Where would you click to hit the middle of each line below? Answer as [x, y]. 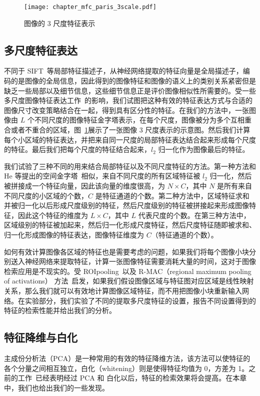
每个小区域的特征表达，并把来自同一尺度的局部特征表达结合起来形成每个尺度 [130, 139]
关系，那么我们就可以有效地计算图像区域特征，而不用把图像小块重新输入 [123, 290]
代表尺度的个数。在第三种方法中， [194, 215]
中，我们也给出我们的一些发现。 [56, 387]
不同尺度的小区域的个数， [46, 195]
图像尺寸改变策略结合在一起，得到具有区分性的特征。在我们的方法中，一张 [126, 110]
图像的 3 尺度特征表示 [60, 23]
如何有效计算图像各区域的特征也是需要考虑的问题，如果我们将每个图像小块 [126, 251]
